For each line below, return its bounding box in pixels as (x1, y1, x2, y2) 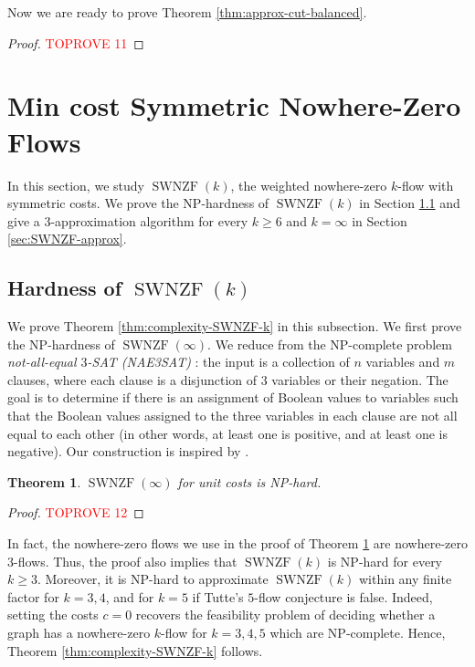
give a (7, 211, 40, 230)
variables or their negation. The (271, 370, 449, 389)
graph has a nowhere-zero (7, 622, 151, 641)
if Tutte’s (192, 587, 244, 606)
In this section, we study (7, 175, 144, 194)
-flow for (161, 622, 207, 641)
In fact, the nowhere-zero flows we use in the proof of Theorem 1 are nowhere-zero (7, 534, 468, 553)
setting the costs (7, 605, 99, 624)
